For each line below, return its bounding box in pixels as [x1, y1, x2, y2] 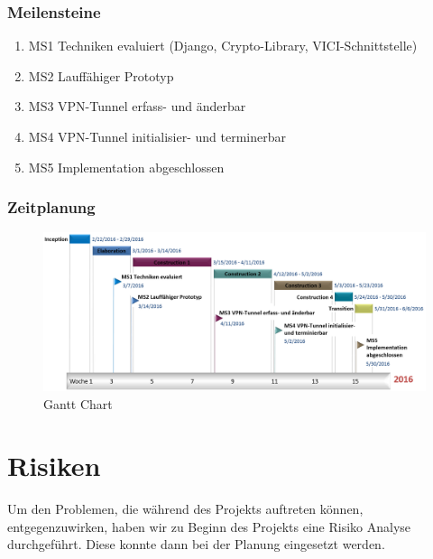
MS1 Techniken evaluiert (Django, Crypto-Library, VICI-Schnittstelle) [28, 36, 418, 55]
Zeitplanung [7, 196, 96, 219]
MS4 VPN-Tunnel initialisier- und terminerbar [28, 127, 286, 145]
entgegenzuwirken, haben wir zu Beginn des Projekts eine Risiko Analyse [7, 517, 411, 536]
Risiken [7, 447, 101, 484]
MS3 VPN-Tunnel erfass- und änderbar [28, 97, 246, 116]
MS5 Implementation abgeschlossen [28, 157, 225, 176]
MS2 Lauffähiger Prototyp [28, 66, 174, 85]
